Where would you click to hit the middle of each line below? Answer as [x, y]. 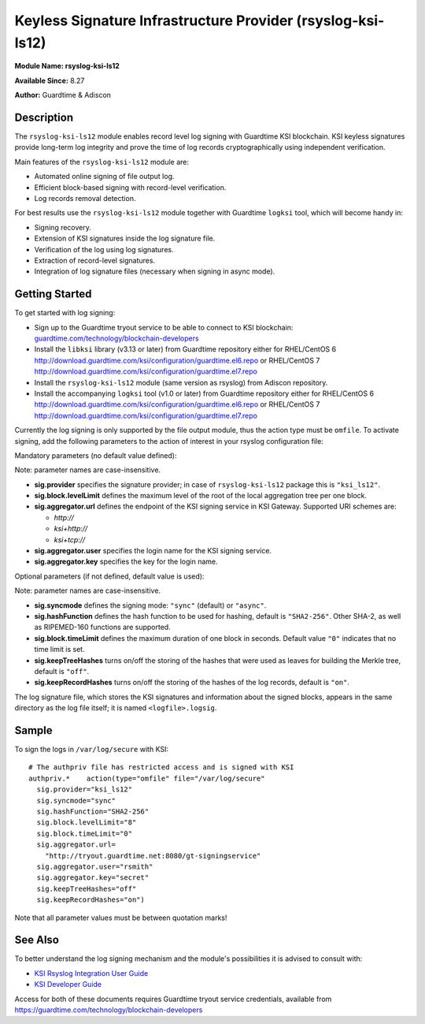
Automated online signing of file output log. [104, 177]
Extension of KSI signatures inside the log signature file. [125, 238]
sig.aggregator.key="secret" [93, 878]
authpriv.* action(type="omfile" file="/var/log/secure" [147, 778]
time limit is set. [60, 650]
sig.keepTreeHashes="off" [87, 888]
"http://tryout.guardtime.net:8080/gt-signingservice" [153, 856]
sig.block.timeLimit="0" [85, 833]
